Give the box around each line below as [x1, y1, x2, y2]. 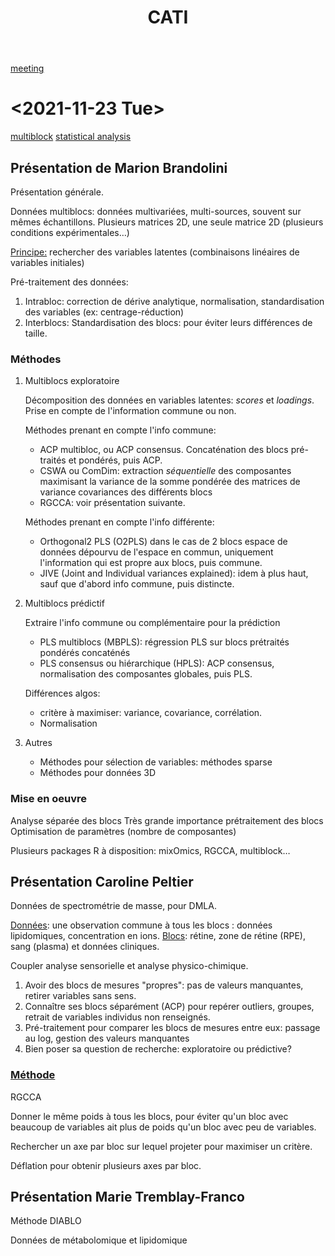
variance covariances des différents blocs [39, 486, 213, 498]
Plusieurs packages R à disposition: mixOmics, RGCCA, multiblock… [10, 844, 291, 856]
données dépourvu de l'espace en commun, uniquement [39, 546, 274, 558]
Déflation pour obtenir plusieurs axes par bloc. [10, 1159, 202, 1171]
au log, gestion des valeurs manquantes [24, 1032, 190, 1045]
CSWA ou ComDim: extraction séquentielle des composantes [39, 465, 292, 477]
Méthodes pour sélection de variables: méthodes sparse [39, 756, 273, 768]
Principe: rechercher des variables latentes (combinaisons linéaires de [10, 246, 300, 258]
